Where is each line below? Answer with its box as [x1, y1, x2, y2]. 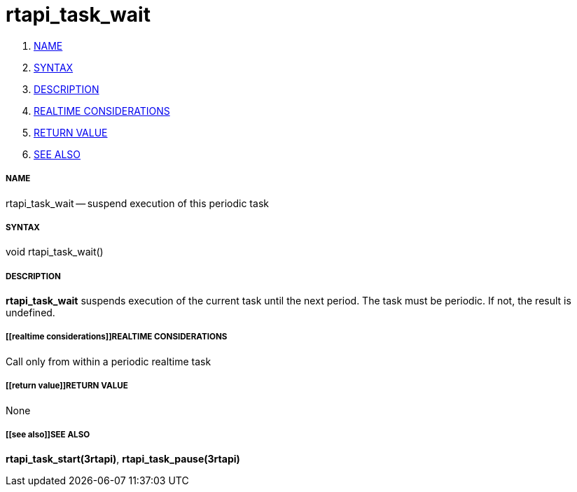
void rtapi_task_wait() [6, 246, 104, 258]
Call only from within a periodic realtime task [6, 355, 211, 367]
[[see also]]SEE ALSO [6, 430, 90, 440]
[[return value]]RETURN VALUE [6, 381, 128, 391]
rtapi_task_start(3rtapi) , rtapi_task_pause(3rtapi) [6, 453, 240, 465]
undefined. [6, 307, 55, 319]
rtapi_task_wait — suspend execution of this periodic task [6, 197, 269, 209]
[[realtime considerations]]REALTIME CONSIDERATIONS [6, 332, 228, 342]
